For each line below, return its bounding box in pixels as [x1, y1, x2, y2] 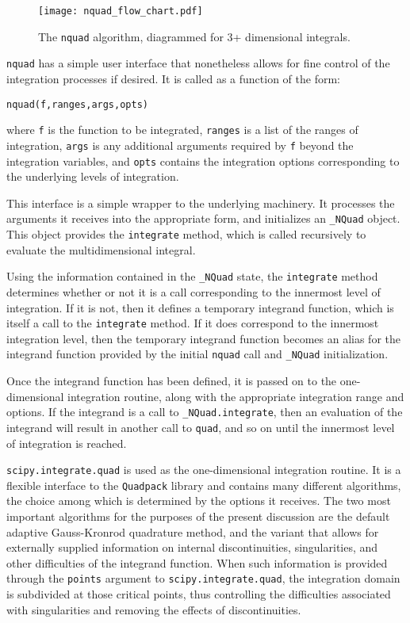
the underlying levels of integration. [6, 168, 179, 185]
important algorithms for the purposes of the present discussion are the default [6, 508, 390, 525]
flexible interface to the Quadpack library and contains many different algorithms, [6, 476, 401, 493]
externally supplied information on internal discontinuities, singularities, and [6, 539, 378, 556]
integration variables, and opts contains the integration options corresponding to [6, 152, 400, 169]
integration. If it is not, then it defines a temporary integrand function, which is [6, 299, 394, 315]
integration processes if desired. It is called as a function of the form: [6, 70, 340, 86]
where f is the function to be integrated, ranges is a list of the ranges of [6, 121, 358, 138]
